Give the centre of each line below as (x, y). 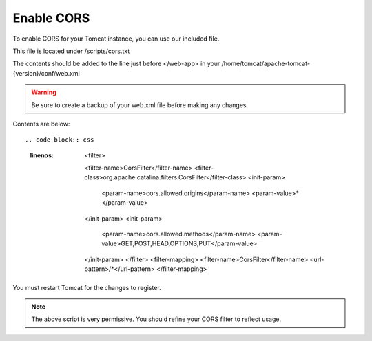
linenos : (42, 155)
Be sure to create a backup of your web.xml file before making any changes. (140, 105)
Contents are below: (41, 124)
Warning (44, 92)
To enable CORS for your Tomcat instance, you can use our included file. (116, 38)
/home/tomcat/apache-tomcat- (266, 64)
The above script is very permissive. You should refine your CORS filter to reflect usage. (156, 319)
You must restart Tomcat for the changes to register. (87, 287)
